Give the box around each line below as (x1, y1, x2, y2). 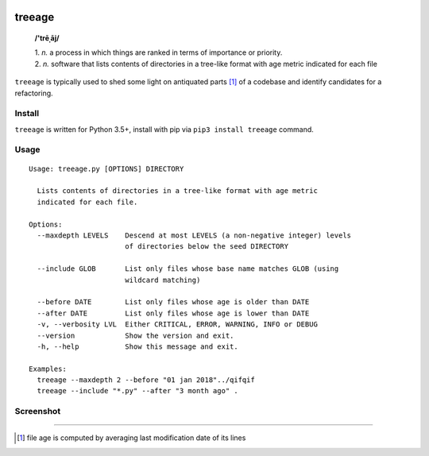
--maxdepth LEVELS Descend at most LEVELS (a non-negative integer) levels (37, 231, 352, 240)
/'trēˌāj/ (34, 33, 60, 43)
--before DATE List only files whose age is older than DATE (37, 298, 310, 307)
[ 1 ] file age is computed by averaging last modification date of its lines (17, 433, 246, 442)
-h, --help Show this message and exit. (37, 342, 238, 351)
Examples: (29, 364, 67, 373)
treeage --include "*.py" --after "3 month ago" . (37, 386, 238, 396)
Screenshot (14, 406, 61, 417)
